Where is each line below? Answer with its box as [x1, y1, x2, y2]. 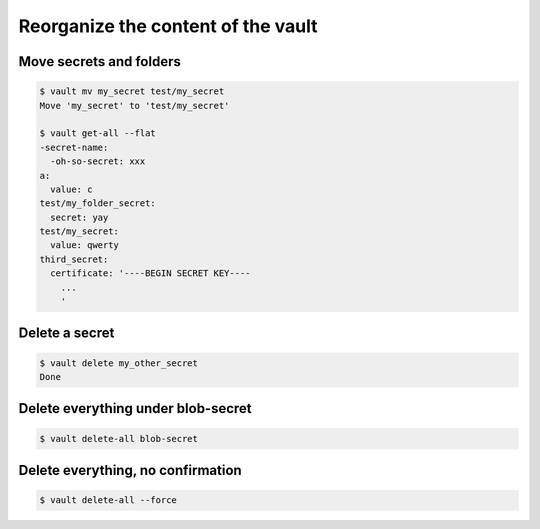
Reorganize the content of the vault [18, 15, 318, 37]
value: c [50, 183, 93, 195]
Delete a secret [18, 325, 115, 342]
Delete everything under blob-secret [18, 400, 252, 417]
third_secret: [39, 253, 109, 265]
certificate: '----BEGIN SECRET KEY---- [50, 268, 251, 279]
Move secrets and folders [18, 53, 182, 70]
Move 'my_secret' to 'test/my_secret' [39, 100, 230, 111]
